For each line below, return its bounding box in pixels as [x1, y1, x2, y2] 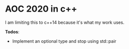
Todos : [5, 29, 20, 34]
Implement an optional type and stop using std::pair [12, 38, 117, 44]
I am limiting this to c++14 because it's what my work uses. [5, 19, 125, 25]
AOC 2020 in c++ [5, 3, 77, 15]
